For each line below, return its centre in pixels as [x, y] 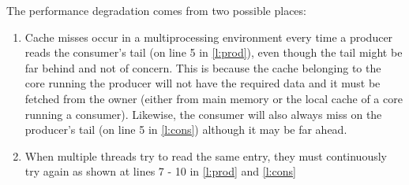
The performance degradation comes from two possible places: [156, 10]
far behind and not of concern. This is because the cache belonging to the [203, 67]
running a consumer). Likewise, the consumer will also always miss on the [203, 114]
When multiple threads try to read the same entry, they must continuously [206, 155]
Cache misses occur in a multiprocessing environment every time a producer [209, 37]
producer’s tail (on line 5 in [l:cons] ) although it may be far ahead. [186, 129]
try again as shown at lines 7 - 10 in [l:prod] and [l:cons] [160, 171]
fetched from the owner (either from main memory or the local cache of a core [214, 98]
